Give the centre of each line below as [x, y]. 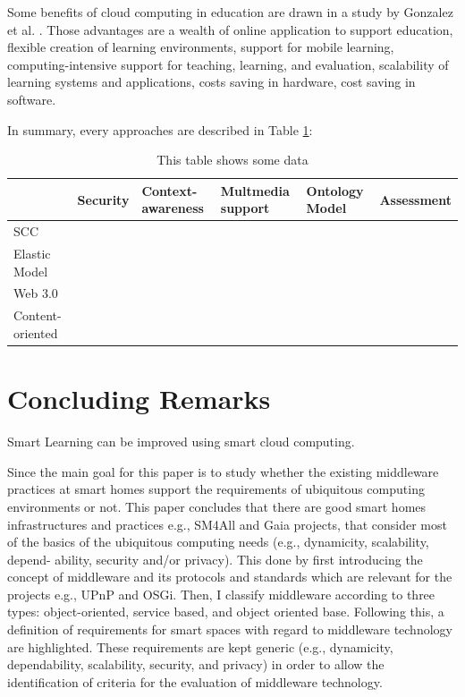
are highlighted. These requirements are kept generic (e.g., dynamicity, [200, 646]
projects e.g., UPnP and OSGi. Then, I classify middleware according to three [221, 594]
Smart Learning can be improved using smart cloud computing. [181, 442]
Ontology [335, 190]
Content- [38, 315]
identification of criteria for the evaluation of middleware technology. [195, 681]
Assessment [415, 199]
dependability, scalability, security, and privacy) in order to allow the [196, 664]
